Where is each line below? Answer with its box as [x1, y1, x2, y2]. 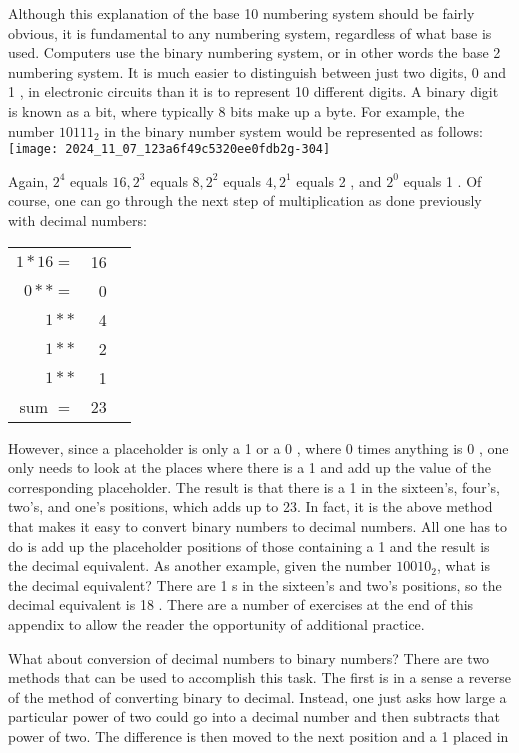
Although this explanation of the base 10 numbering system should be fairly [8, 3, 475, 23]
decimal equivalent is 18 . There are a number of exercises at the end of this [8, 594, 474, 615]
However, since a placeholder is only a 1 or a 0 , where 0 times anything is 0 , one [8, 437, 509, 458]
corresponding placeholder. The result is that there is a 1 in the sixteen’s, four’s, [8, 476, 500, 497]
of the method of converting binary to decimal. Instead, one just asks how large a [8, 686, 507, 707]
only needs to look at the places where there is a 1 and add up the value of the [8, 457, 491, 478]
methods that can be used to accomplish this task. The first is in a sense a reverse [8, 667, 511, 688]
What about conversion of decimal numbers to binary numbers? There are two [8, 647, 490, 668]
